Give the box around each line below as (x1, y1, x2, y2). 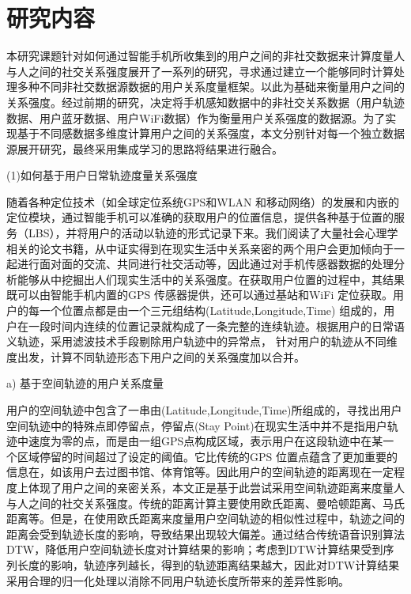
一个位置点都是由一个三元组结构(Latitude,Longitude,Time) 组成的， (39, 302, 384, 319)
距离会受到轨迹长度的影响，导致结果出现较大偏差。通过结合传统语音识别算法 (6, 525, 405, 542)
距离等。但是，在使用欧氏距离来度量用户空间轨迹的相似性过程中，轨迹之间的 (6, 510, 405, 527)
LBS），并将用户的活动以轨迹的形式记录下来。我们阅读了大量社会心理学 (28, 225, 398, 241)
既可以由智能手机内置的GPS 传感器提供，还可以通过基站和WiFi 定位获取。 (6, 286, 393, 303)
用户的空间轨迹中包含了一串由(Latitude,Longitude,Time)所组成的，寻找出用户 (6, 402, 402, 418)
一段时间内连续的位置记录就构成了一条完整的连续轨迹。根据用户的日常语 (28, 317, 405, 334)
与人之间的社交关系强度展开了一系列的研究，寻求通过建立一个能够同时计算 (6, 62, 394, 79)
